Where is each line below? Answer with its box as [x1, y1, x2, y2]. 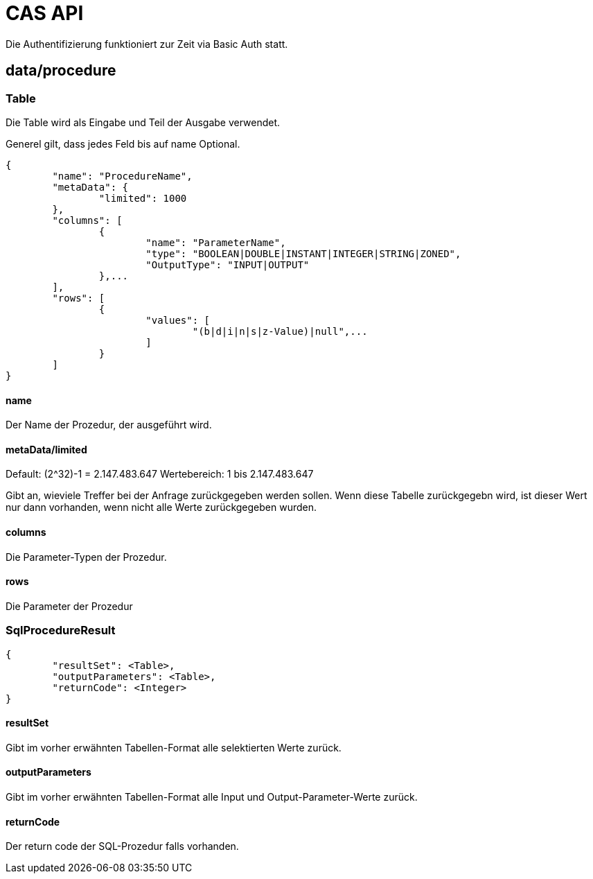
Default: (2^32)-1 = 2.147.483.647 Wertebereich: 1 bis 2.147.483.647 [6, 468, 314, 480]
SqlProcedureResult [6, 623, 116, 638]
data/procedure [6, 62, 116, 80]
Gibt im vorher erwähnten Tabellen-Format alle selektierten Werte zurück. [6, 741, 342, 754]
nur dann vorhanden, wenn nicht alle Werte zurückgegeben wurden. [6, 501, 317, 514]
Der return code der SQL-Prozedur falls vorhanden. [6, 840, 239, 853]
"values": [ [145, 314, 211, 326]
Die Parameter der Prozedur [6, 600, 133, 612]
